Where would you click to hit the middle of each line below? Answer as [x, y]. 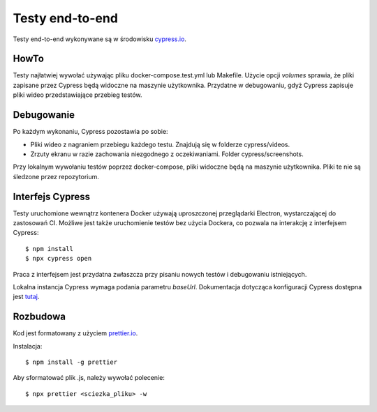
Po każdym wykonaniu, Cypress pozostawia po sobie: [90, 132]
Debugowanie [44, 115]
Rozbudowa [39, 317]
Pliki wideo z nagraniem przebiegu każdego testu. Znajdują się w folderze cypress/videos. [160, 144]
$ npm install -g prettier [72, 362]
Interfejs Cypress [52, 196]
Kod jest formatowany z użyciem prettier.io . [75, 333]
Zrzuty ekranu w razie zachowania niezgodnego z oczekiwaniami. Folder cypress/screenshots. [167, 154]
